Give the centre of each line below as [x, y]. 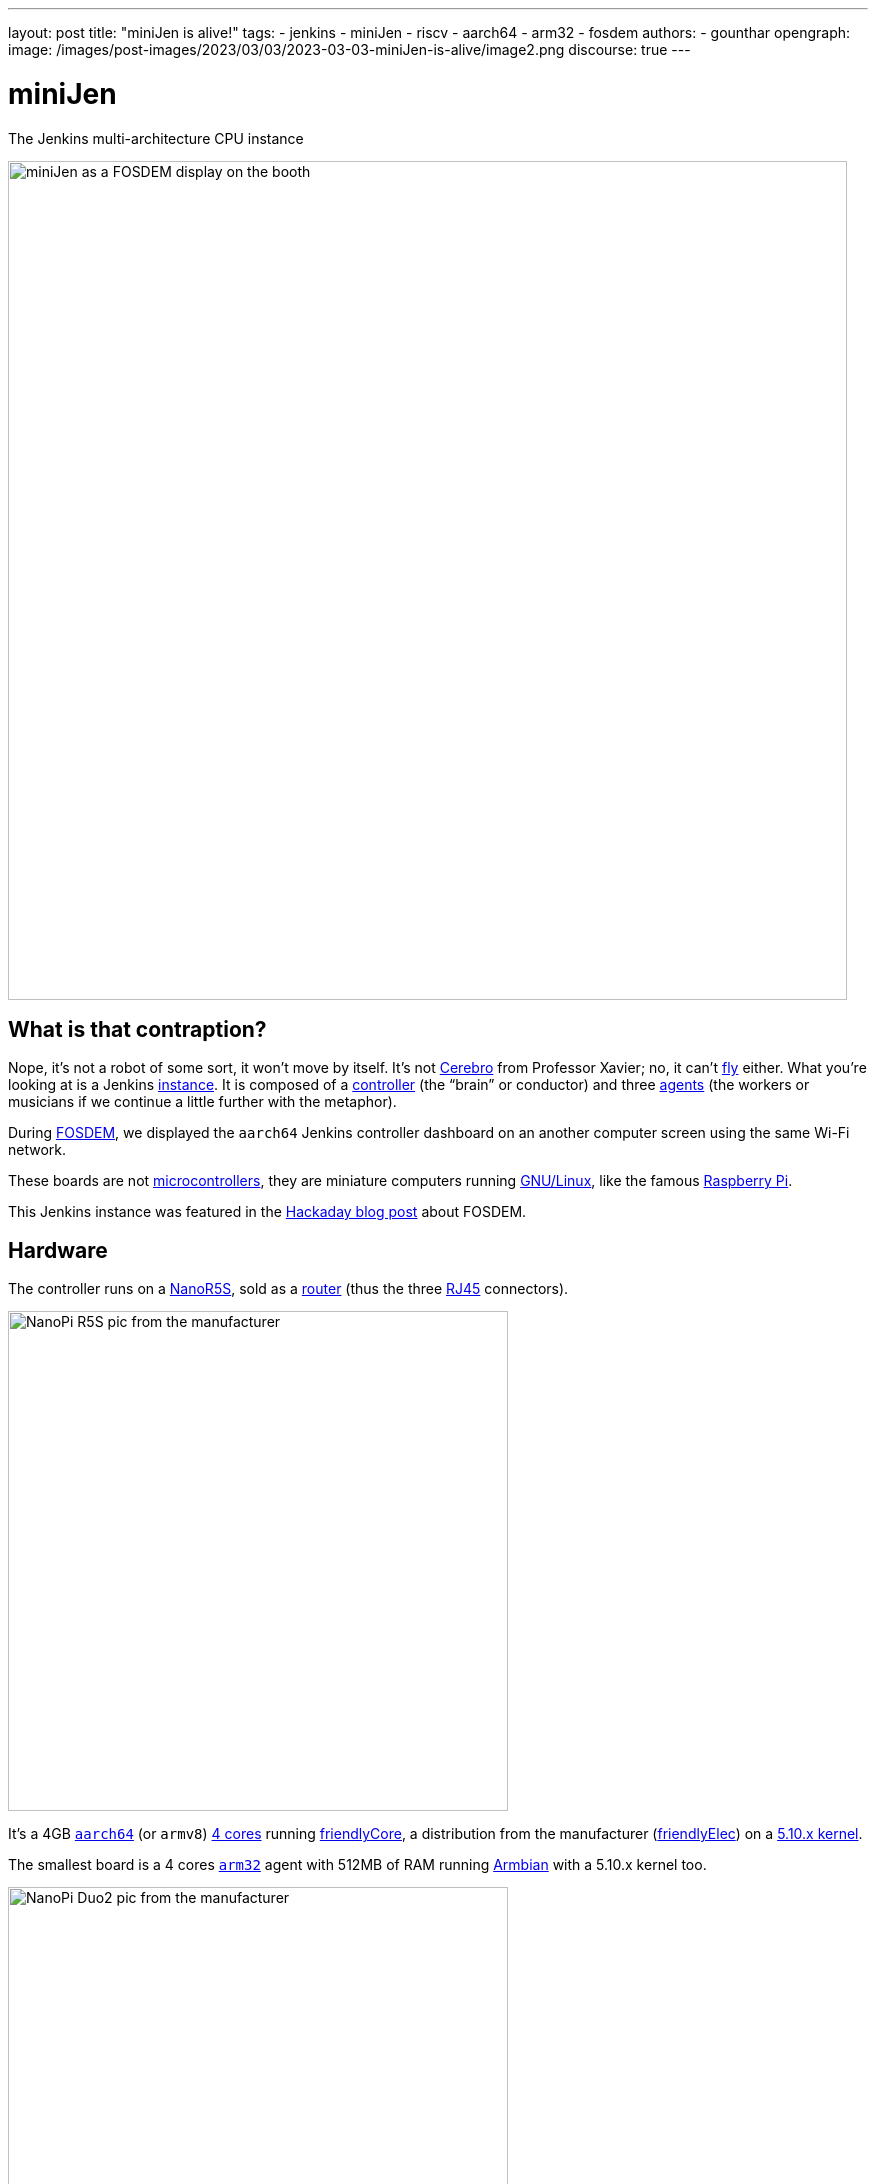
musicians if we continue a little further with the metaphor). [202, 1102]
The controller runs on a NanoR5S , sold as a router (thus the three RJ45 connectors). [288, 1289]
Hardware [58, 1250]
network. [37, 1150]
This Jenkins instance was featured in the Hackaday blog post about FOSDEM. [267, 1212]
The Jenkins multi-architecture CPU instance [156, 138]
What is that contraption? [137, 1029]
